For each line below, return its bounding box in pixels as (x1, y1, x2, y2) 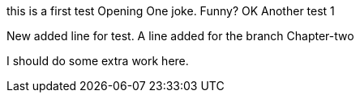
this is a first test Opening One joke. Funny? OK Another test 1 (6, 4, 335, 18)
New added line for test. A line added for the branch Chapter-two (6, 29, 354, 43)
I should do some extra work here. (6, 54, 189, 68)
